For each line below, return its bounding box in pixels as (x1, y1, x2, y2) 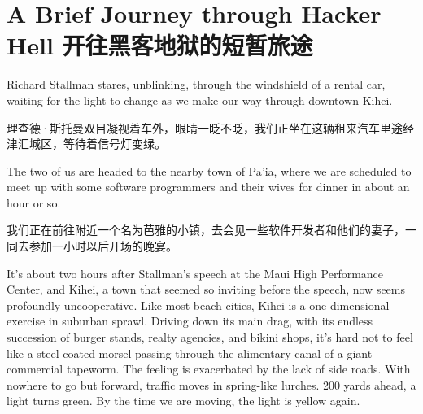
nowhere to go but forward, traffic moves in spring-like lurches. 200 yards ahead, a (7, 376, 416, 393)
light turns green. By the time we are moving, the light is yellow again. (7, 392, 360, 409)
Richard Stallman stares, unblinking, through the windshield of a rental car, (7, 76, 386, 93)
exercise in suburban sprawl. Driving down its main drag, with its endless (7, 312, 373, 329)
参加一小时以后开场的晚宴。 (28, 238, 177, 255)
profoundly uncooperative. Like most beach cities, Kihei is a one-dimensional (7, 296, 390, 313)
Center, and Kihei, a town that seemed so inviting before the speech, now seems (7, 281, 406, 298)
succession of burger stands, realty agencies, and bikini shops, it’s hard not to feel (7, 329, 413, 346)
